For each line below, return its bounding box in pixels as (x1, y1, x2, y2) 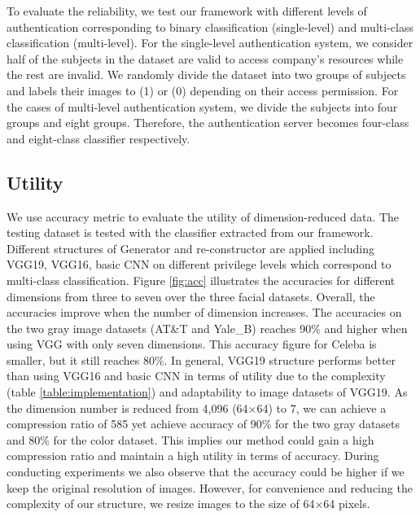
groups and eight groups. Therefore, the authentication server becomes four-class (7, 114, 409, 131)
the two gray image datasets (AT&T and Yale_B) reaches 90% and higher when (7, 319, 408, 336)
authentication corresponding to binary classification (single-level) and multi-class (7, 18, 413, 35)
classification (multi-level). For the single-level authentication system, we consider (7, 34, 413, 51)
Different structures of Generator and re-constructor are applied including (7, 239, 375, 256)
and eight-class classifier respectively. (7, 129, 190, 147)
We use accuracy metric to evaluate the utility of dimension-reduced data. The (7, 208, 400, 225)
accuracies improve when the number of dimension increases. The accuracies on (7, 304, 402, 321)
